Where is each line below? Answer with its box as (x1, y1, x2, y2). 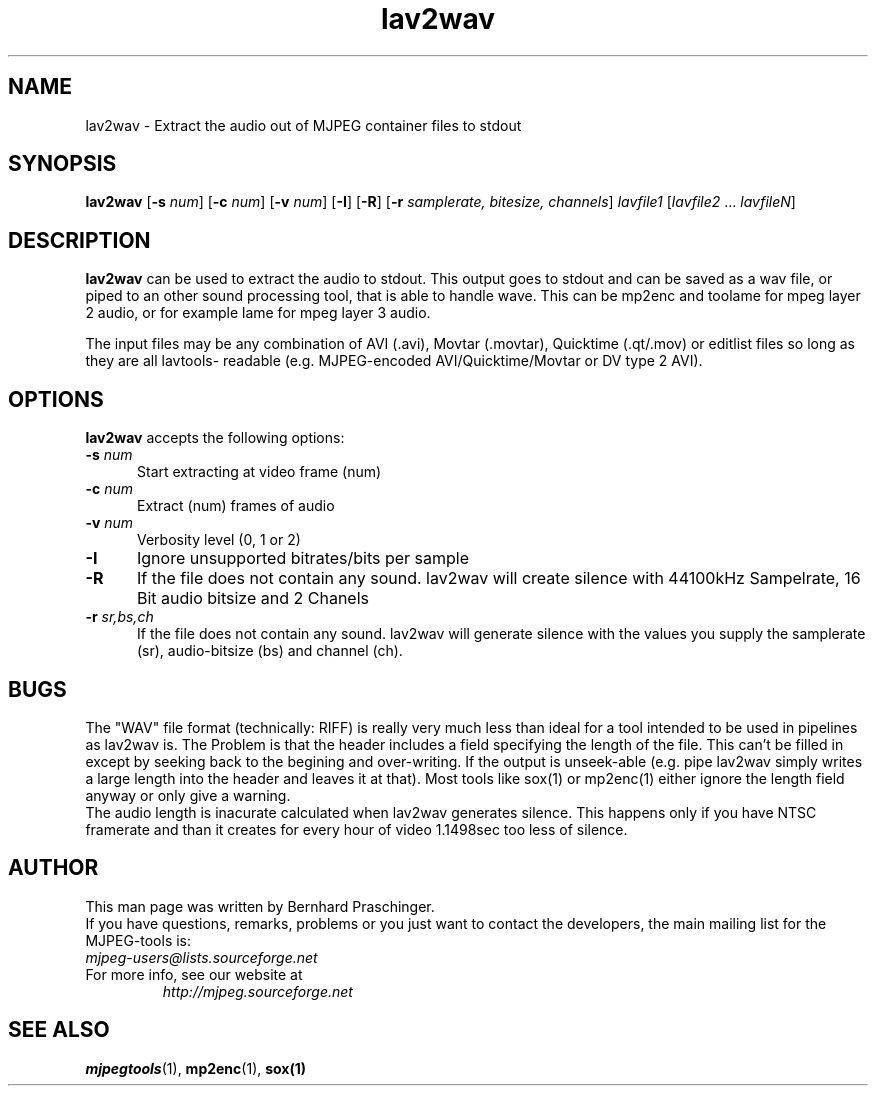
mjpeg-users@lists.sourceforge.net (85, 948, 318, 966)
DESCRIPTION (8, 227, 151, 253)
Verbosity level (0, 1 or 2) (137, 531, 301, 549)
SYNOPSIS (8, 151, 117, 177)
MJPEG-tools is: (85, 931, 192, 949)
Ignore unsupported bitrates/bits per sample (136, 548, 470, 569)
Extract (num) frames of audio (137, 497, 335, 515)
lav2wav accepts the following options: (85, 429, 345, 447)
